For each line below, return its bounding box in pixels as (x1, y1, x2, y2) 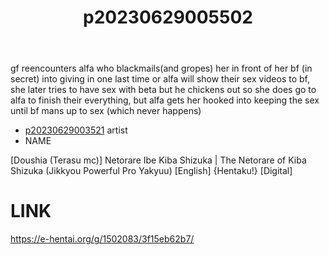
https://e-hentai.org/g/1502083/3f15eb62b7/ (10, 233, 195, 245)
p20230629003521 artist (24, 124, 128, 136)
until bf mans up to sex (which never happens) (10, 105, 202, 117)
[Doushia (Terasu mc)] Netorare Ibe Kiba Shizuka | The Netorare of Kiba (10, 154, 307, 166)
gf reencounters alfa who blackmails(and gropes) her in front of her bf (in (10, 62, 313, 75)
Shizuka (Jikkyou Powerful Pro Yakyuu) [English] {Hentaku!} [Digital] (10, 165, 293, 177)
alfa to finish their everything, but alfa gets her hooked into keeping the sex (10, 94, 320, 106)
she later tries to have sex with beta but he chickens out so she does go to (10, 84, 317, 96)
